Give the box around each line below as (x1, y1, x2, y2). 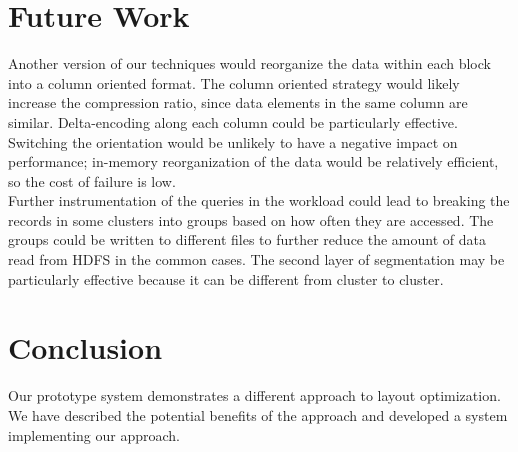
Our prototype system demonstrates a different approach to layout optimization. (8, 385, 501, 406)
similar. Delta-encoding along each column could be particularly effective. (8, 111, 458, 132)
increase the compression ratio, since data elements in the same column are (8, 92, 468, 113)
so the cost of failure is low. (8, 170, 176, 191)
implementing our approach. (8, 424, 180, 445)
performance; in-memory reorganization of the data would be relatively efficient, (8, 151, 499, 172)
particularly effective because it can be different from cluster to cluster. (8, 268, 444, 289)
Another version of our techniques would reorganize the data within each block (8, 53, 491, 74)
